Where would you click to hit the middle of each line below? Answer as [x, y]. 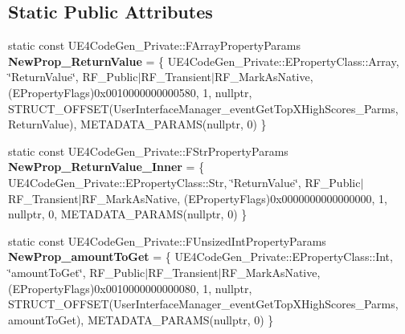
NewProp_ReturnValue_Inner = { [106, 167]
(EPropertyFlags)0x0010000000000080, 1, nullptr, [130, 288]
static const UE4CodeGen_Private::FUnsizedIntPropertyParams [167, 240]
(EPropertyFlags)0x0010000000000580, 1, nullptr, [130, 92]
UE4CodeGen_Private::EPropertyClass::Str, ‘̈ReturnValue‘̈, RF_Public [184, 182]
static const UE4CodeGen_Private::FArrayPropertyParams [155, 45]
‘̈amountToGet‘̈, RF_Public [77, 272]
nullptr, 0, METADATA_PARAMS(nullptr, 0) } [128, 214]
